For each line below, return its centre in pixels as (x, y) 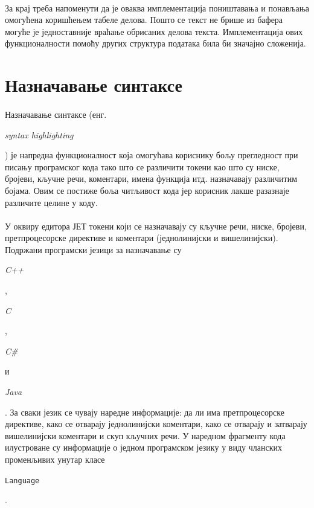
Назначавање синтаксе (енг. (56, 114)
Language (22, 481)
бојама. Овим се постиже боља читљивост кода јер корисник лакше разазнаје (147, 190)
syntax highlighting (39, 134)
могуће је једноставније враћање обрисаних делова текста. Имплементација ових (154, 31)
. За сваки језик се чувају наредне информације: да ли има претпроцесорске (145, 412)
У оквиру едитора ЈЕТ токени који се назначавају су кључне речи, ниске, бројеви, (156, 226)
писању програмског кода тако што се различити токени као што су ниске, (142, 166)
